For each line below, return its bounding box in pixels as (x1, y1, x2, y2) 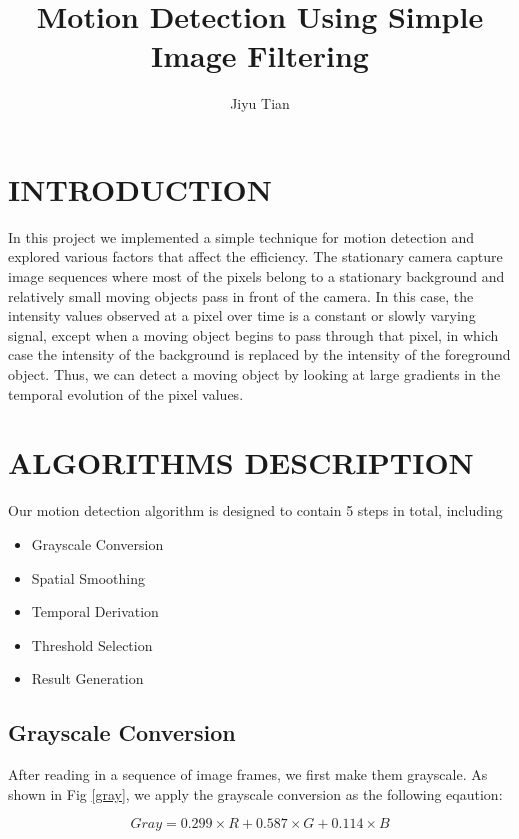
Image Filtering (151, 35, 369, 76)
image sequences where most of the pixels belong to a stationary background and (8, 266, 505, 287)
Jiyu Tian (230, 93, 290, 114)
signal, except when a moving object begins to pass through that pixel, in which (8, 324, 499, 345)
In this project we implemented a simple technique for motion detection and (8, 226, 475, 247)
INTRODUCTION (8, 168, 273, 209)
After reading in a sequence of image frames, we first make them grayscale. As (8, 764, 488, 785)
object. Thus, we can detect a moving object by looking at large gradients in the (8, 364, 501, 384)
